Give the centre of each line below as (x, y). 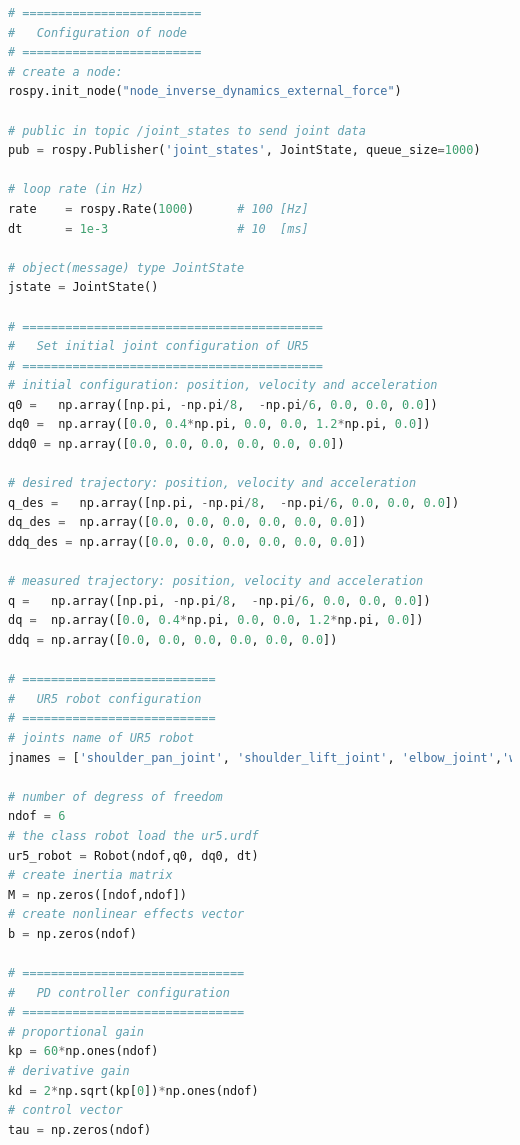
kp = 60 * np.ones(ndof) (83, 1051)
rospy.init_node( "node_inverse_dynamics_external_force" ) (205, 91)
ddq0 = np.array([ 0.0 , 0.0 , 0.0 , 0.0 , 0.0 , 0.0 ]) (176, 444)
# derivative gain (69, 1071)
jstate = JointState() (83, 287)
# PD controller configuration (119, 992)
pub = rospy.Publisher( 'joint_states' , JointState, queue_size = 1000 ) (244, 150)
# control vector (65, 1110)
